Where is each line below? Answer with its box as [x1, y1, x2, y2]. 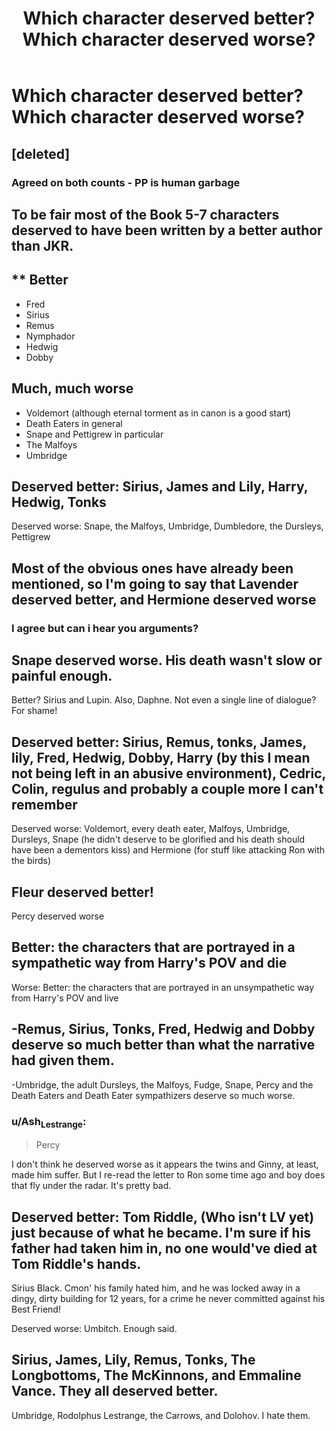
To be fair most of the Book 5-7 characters [11, 206, 280, 223]
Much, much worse [11, 380, 134, 397]
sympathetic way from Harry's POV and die [11, 955, 288, 972]
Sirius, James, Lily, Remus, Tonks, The [11, 1352, 256, 1369]
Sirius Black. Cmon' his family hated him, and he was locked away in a [11, 1282, 301, 1294]
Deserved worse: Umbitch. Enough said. [11, 1323, 178, 1335]
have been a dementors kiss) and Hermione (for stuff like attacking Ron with [11, 844, 326, 856]
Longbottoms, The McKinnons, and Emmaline [11, 1367, 302, 1384]
